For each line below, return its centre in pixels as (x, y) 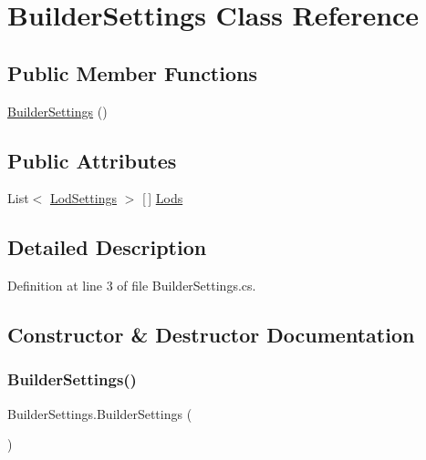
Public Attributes (92, 160)
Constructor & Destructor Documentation (211, 335)
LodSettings (83, 198)
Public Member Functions (132, 72)
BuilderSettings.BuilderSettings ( (100, 413)
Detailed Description (107, 247)
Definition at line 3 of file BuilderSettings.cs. (132, 286)
